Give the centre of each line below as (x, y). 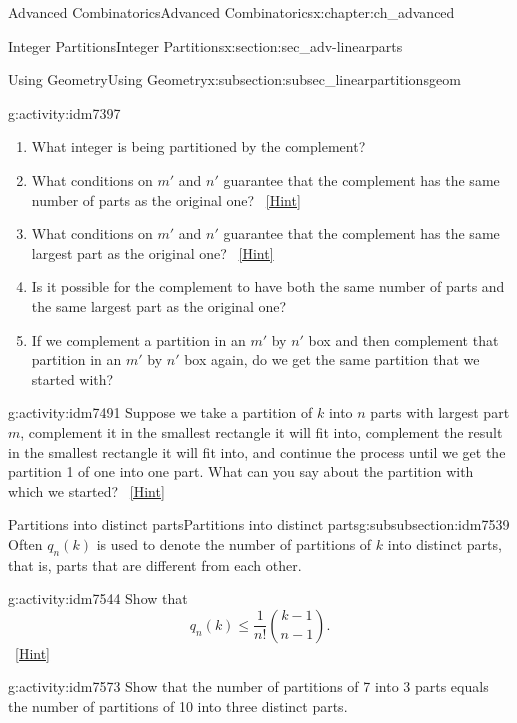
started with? (72, 378)
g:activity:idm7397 (64, 112)
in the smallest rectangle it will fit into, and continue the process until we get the (257, 451)
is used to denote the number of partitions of (234, 543)
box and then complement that (403, 339)
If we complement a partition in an (138, 339)
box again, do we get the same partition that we (332, 359)
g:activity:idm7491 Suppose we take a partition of (160, 412)
